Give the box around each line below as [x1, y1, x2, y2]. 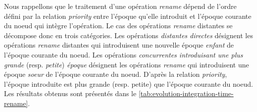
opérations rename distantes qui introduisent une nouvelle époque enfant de [4, 40, 234, 50]
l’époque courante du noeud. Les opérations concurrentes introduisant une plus [4, 49, 243, 59]
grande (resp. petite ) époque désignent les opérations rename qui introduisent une [4, 59, 249, 69]
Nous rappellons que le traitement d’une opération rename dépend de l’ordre [4, 1, 237, 11]
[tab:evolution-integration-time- [138, 88, 234, 99]
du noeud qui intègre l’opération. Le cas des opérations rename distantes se [4, 20, 233, 31]
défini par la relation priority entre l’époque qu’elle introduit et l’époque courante [4, 10, 252, 21]
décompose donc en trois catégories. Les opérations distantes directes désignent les [4, 30, 253, 40]
